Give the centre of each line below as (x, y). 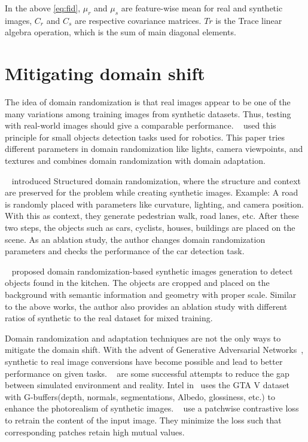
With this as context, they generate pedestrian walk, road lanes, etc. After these (152, 216)
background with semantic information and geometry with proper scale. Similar (151, 295)
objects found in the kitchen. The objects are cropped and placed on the (137, 283)
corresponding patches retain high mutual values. (95, 432)
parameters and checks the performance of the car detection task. (125, 251)
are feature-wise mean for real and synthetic (202, 8)
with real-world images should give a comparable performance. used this (141, 125)
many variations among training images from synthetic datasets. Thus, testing (148, 113)
